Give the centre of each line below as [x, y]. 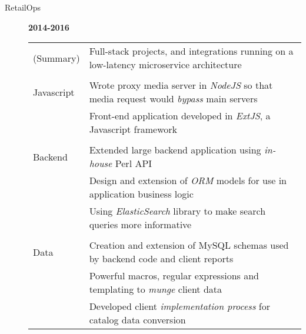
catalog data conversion [137, 320]
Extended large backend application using [175, 150]
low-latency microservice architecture [165, 65]
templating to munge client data [156, 289]
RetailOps [23, 7]
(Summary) [56, 58]
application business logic [141, 194]
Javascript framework [133, 129]
